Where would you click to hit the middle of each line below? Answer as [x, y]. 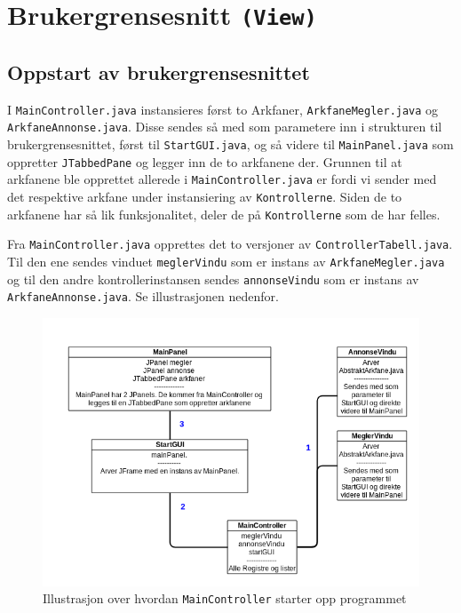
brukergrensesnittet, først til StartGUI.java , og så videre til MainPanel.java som [230, 144]
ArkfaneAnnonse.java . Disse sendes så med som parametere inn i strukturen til [225, 127]
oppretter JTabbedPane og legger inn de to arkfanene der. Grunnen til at [205, 161]
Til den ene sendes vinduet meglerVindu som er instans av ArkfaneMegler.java [226, 261]
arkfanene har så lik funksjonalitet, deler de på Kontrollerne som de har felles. [224, 214]
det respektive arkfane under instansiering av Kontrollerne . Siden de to [205, 196]
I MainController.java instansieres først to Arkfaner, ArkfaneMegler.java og [223, 109]
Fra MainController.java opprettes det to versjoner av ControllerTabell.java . [230, 244]
